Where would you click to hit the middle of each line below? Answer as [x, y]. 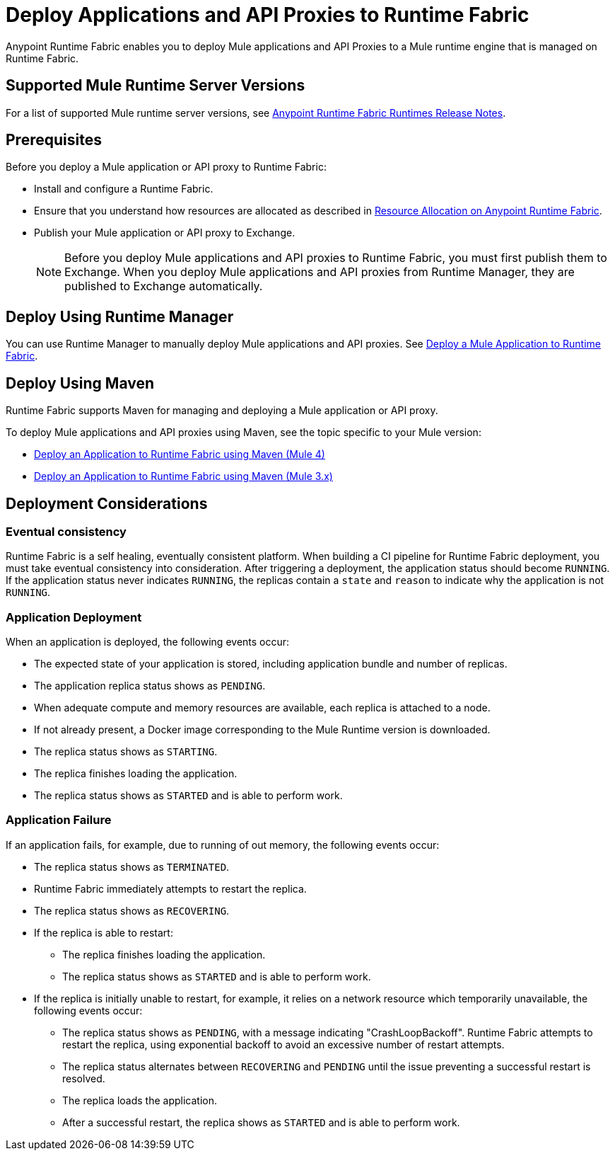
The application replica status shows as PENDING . [150, 686]
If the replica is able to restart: [104, 932]
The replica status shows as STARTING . [126, 752]
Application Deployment [74, 617]
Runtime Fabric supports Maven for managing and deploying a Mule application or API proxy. [222, 411]
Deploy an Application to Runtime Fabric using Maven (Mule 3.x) [183, 476]
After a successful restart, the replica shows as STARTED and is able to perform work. [261, 1122]
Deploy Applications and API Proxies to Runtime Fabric [268, 15]
